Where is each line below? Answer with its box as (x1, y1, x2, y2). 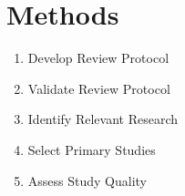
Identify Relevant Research (27, 109, 179, 129)
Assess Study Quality (27, 170, 147, 190)
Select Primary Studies (27, 139, 156, 159)
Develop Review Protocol (27, 48, 170, 67)
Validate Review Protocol (27, 78, 170, 98)
